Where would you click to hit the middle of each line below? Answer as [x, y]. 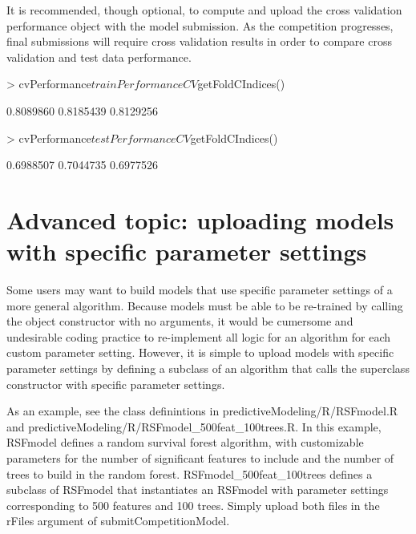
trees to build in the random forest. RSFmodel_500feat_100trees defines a [190, 473]
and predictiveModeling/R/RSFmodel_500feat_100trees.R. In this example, [194, 426]
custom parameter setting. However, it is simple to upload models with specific [200, 352]
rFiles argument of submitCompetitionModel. [118, 521]
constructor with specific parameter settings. [116, 384]
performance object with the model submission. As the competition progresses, [200, 25]
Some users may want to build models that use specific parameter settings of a [200, 290]
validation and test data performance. [99, 57]
